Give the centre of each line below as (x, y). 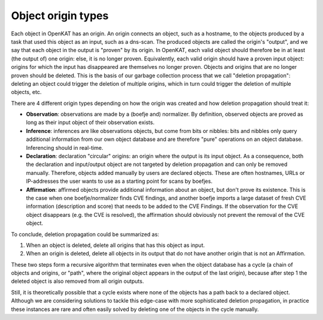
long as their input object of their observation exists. (90, 122)
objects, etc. (26, 92)
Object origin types (60, 16)
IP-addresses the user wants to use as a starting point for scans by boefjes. (119, 181)
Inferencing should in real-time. (65, 147)
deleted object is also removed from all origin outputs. (77, 281)
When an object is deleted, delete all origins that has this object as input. (115, 245)
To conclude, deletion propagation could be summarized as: (85, 234)
